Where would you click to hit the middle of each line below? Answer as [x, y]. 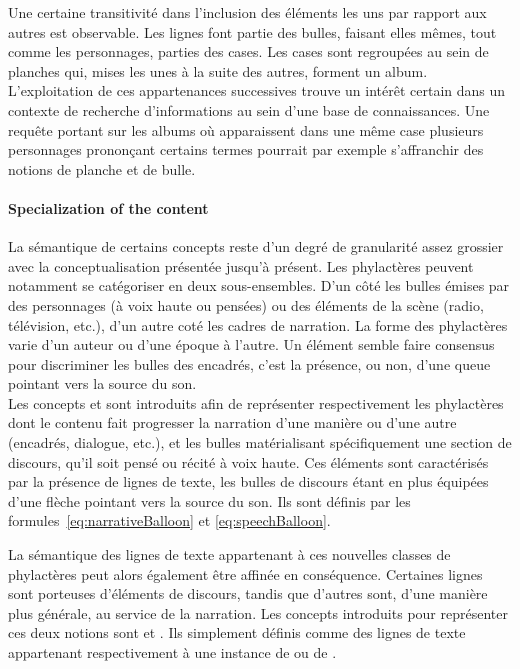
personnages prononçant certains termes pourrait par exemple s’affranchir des [246, 149]
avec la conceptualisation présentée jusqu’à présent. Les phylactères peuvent [241, 265]
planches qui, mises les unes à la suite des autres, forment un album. [218, 70]
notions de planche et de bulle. [102, 168]
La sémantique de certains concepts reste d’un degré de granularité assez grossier [256, 246]
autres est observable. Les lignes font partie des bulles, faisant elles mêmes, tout [252, 31]
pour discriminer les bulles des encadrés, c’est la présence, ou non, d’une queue [249, 363]
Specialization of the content [108, 207]
